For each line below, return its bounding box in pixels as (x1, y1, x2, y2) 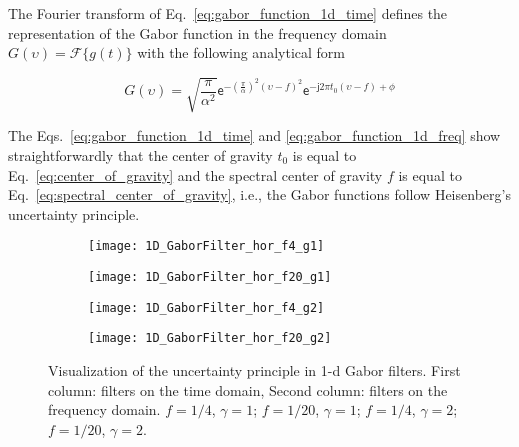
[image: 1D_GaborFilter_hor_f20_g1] (88, 269, 332, 284)
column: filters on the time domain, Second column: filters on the (48, 379, 448, 400)
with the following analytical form (137, 42, 345, 63)
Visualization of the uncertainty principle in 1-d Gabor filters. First (48, 359, 461, 380)
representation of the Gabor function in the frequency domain (8, 22, 387, 43)
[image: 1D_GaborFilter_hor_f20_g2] (88, 331, 332, 346)
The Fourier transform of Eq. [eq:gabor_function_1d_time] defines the (8, 3, 448, 23)
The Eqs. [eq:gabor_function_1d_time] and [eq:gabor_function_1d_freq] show (8, 125, 501, 146)
